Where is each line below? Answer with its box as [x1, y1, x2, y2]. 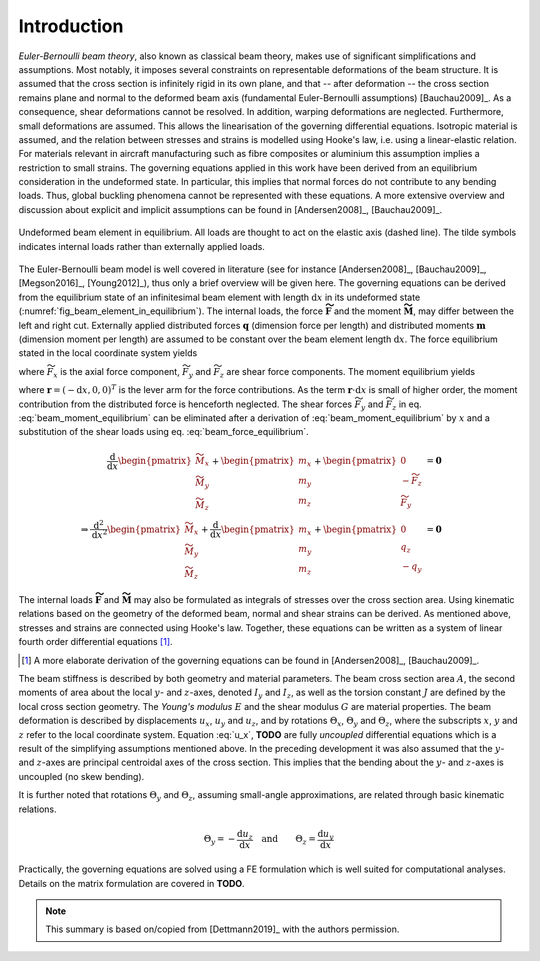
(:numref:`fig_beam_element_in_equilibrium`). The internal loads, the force [18, 305, 324, 317]
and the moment [333, 305, 402, 317]
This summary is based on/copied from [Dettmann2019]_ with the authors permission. [45, 923, 400, 935]
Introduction [18, 15, 124, 37]
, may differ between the [413, 305, 515, 317]
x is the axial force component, [53, 365, 180, 380]
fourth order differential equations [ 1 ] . [18, 636, 174, 648]
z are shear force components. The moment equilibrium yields [219, 365, 475, 380]
